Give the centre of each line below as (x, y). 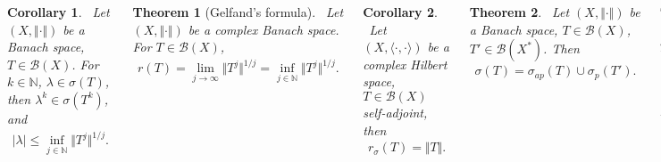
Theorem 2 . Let (519, 12)
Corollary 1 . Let (59, 12)
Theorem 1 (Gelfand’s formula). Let (238, 12)
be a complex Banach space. (264, 29)
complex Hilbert (405, 64)
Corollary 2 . (400, 12)
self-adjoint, (395, 112)
